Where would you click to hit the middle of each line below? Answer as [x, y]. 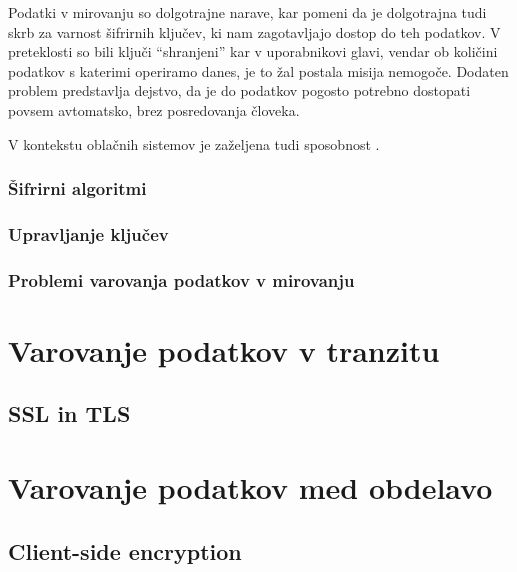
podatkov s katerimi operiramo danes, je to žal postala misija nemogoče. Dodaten [258, 70]
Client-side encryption [125, 550]
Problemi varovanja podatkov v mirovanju [181, 279]
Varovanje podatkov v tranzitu [224, 349]
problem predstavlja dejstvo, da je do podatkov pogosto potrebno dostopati [239, 90]
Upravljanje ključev [88, 233]
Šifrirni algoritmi [77, 188]
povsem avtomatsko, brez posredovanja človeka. [154, 109]
